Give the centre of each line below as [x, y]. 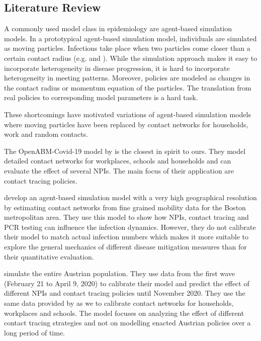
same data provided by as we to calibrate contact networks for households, [119, 303]
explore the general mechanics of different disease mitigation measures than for [125, 247]
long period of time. [35, 332]
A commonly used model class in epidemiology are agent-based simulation [118, 28]
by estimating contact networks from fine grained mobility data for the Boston [125, 207]
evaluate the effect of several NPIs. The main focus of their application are [119, 170]
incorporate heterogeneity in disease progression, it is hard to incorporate [117, 68]
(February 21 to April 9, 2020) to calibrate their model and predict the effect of [127, 283]
